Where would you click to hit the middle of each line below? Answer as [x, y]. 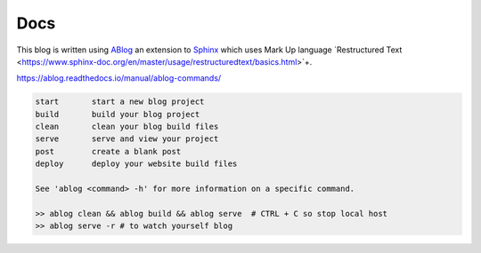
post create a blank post [108, 151]
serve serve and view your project [127, 139]
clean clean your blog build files [127, 127]
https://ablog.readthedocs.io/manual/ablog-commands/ [119, 78]
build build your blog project [118, 114]
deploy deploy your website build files [136, 164]
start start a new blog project [120, 102]
